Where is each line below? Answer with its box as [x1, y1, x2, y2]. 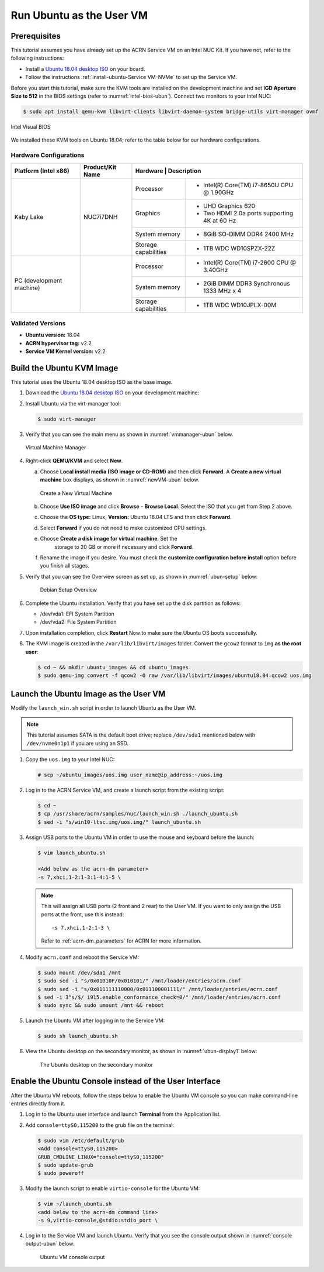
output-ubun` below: [25, 1240, 75, 1247]
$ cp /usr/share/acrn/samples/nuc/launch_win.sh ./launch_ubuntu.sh [37, 810, 238, 817]
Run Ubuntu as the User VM [11, 9, 148, 22]
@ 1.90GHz [203, 188, 234, 196]
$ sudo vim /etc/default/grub [37, 1137, 124, 1144]
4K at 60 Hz [203, 216, 236, 225]
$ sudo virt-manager [37, 415, 96, 422]
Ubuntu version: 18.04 [25, 331, 81, 339]
